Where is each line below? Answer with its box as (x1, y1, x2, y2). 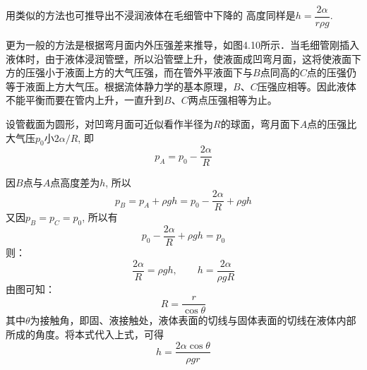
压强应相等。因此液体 (257, 78, 356, 93)
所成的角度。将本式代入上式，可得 (6, 326, 164, 341)
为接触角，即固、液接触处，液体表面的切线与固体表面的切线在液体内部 (30, 313, 356, 328)
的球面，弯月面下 (220, 117, 300, 131)
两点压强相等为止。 (188, 92, 277, 107)
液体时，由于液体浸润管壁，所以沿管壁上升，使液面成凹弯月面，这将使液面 (6, 51, 351, 66)
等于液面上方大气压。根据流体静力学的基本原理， (6, 78, 233, 93)
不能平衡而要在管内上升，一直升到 (6, 92, 164, 107)
